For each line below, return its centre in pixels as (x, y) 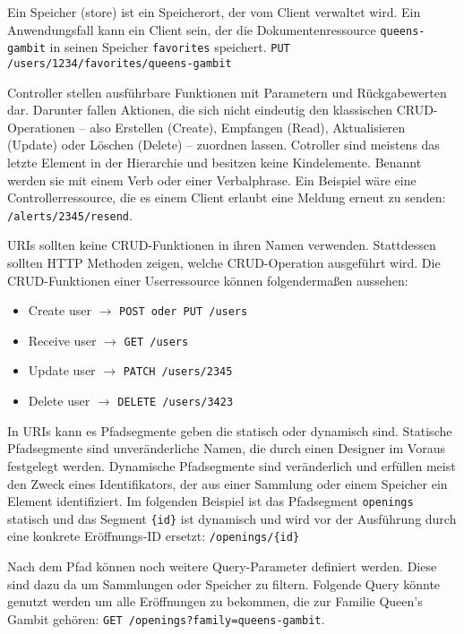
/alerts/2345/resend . (70, 214)
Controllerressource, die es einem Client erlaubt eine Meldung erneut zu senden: (227, 197)
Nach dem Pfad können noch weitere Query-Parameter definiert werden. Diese (222, 566)
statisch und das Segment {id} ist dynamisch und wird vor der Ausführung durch (232, 518)
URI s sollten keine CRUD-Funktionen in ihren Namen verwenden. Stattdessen (222, 245)
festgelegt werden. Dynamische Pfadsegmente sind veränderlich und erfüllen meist (232, 465)
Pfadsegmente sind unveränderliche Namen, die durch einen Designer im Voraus (226, 448)
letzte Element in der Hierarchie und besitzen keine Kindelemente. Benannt (215, 162)
